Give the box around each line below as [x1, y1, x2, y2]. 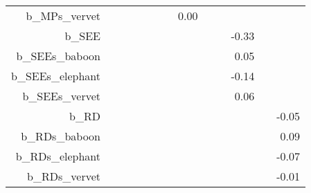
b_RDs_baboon [21, 128, 101, 144]
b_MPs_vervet [26, 8, 101, 24]
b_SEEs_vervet [22, 88, 101, 104]
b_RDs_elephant [15, 148, 101, 164]
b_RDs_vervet [27, 168, 101, 184]
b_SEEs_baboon [16, 48, 101, 64]
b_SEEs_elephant [11, 68, 101, 84]
